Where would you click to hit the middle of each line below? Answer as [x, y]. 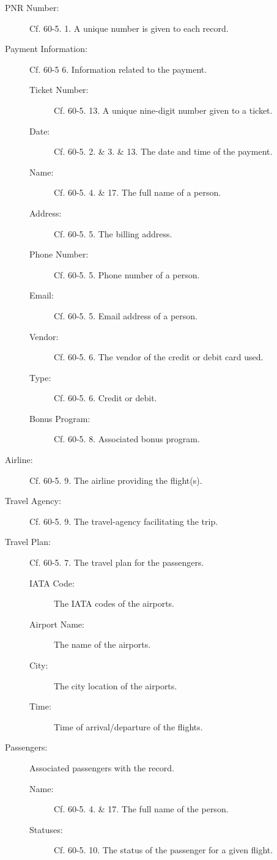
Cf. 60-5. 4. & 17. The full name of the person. [141, 809]
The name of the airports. [102, 644]
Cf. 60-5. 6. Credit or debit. [105, 398]
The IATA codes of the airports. [114, 603]
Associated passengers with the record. [102, 767]
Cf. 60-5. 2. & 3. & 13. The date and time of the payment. [163, 151]
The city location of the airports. [116, 685]
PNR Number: [32, 7]
